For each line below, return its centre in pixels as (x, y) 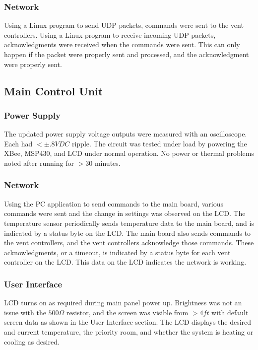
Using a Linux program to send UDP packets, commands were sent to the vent (124, 25)
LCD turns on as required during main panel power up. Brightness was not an (123, 303)
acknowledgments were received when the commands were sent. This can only (122, 44)
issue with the (25, 312)
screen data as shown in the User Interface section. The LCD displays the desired (128, 322)
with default (230, 312)
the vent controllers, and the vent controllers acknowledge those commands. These (129, 243)
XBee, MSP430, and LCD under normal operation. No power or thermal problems (129, 153)
